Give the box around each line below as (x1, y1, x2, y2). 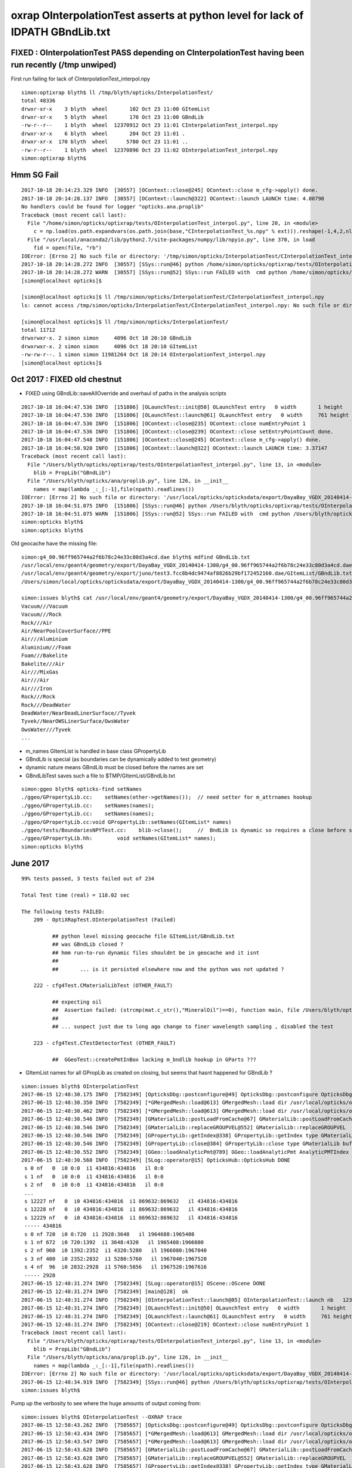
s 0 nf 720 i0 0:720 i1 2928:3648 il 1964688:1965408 (24, 1231, 195, 1237)
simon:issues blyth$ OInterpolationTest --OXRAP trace (21, 1413, 182, 1420)
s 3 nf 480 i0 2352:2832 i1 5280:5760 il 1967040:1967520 (24, 1255, 207, 1262)
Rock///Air (21, 619, 53, 626)
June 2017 (11, 858, 50, 868)
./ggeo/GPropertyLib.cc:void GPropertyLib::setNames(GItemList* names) (21, 819, 232, 825)
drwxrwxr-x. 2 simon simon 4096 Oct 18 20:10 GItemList (21, 343, 198, 349)
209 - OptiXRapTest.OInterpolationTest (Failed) (33, 917, 176, 923)
